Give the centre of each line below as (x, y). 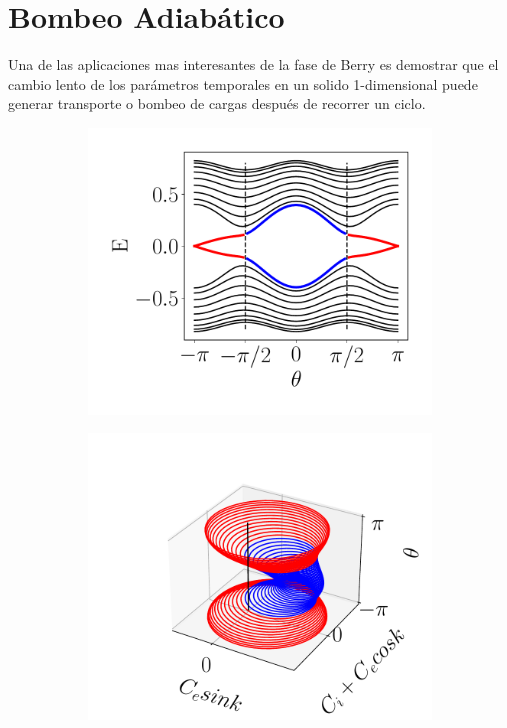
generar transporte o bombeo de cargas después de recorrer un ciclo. (217, 103)
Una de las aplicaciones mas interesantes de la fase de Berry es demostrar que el (253, 64)
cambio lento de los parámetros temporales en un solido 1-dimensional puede (243, 83)
